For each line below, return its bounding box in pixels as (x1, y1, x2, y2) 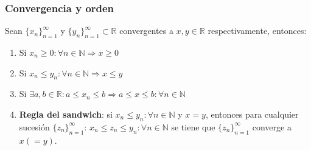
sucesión (19, 120, 50, 133)
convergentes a (119, 24, 173, 37)
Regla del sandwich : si (19, 108, 113, 120)
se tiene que (171, 120, 215, 133)
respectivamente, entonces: (208, 24, 307, 37)
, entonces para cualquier (205, 108, 299, 120)
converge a (252, 120, 292, 133)
